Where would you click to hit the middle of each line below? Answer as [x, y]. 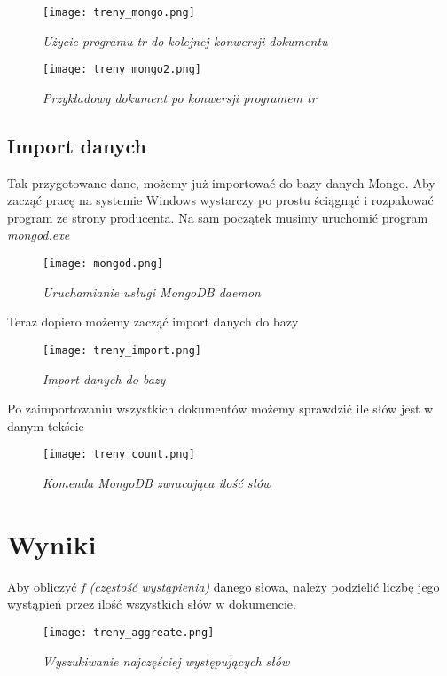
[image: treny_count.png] [119, 455]
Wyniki [52, 543]
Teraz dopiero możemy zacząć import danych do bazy [153, 322]
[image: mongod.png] [103, 264]
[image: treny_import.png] [122, 350]
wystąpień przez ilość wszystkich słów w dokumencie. [152, 604]
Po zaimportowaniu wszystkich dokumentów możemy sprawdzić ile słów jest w [220, 409]
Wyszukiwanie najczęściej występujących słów [166, 660]
